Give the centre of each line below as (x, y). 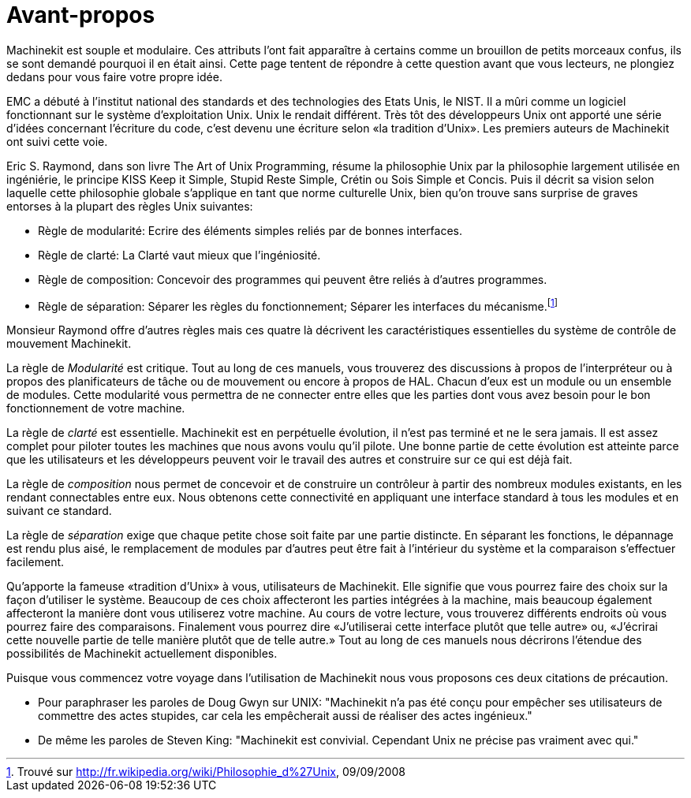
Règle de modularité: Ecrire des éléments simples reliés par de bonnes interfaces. (250, 230)
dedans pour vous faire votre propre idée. (114, 76)
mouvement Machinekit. (69, 344)
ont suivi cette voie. (57, 141)
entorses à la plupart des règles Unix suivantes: (130, 206)
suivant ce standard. (59, 511)
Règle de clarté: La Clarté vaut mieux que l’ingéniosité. (179, 255)
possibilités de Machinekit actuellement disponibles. (142, 654)
